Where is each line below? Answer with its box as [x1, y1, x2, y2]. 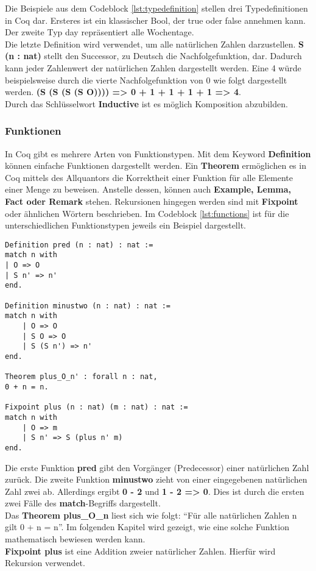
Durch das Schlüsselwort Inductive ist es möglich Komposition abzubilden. [5, 97, 288, 110]
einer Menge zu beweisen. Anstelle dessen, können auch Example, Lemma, [5, 183, 292, 196]
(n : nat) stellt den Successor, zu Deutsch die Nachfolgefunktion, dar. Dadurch [5, 49, 302, 62]
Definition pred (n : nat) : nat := [5, 240, 153, 249]
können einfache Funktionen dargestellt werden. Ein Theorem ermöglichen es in [5, 159, 306, 172]
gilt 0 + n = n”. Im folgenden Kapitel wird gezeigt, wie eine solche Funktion [5, 520, 289, 533]
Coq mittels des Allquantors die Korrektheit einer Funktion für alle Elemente [5, 171, 293, 183]
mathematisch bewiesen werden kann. [5, 533, 146, 545]
